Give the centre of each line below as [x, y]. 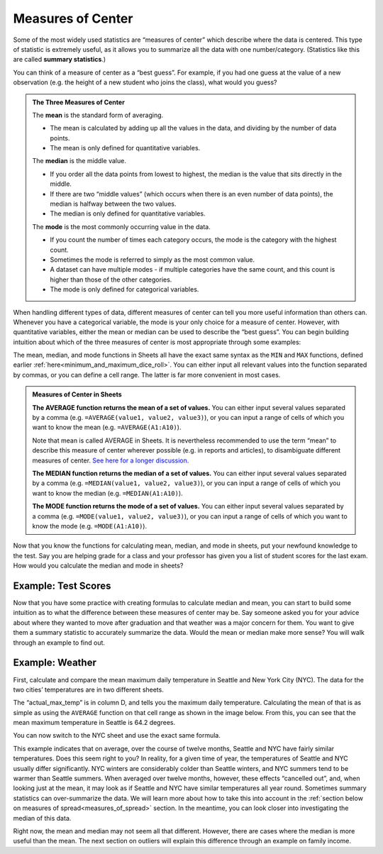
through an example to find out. [59, 643]
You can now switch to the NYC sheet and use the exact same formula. [117, 736]
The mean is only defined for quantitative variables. [125, 148]
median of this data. [42, 818]
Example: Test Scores [62, 586]
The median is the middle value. [79, 161]
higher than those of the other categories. [111, 279]
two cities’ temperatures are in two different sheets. [89, 689]
